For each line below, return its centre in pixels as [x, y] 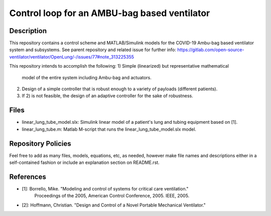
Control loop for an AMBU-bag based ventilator [110, 13]
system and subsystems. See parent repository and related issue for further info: [93, 50]
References [28, 177]
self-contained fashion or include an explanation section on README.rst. [85, 162]
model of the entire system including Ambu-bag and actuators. [87, 77]
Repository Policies [40, 144]
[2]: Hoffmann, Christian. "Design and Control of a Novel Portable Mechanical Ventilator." [114, 205]
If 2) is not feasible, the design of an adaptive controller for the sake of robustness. [107, 96]
